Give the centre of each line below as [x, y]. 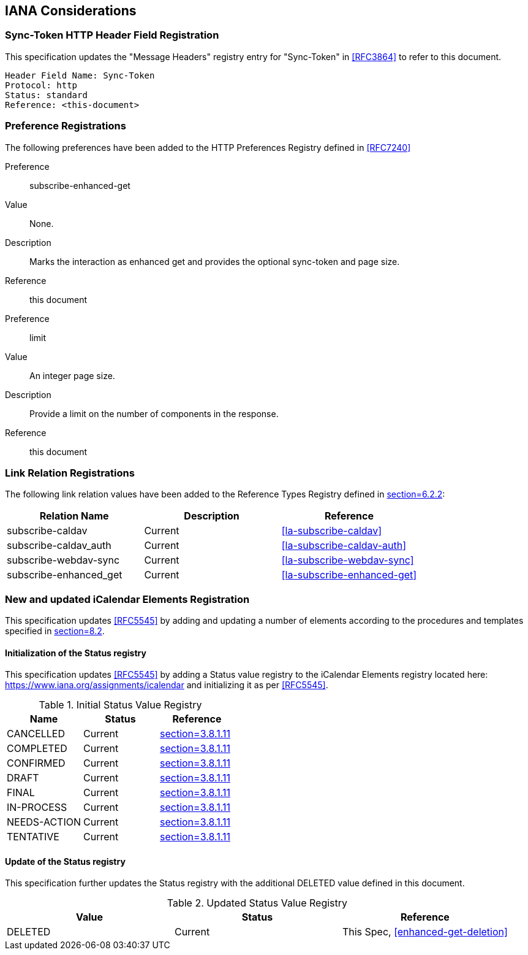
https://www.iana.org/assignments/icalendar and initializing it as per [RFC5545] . [167, 685]
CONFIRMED [36, 763]
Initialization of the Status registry [76, 653]
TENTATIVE [33, 837]
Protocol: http [41, 85]
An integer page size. [72, 375]
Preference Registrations [66, 126]
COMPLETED [37, 749]
